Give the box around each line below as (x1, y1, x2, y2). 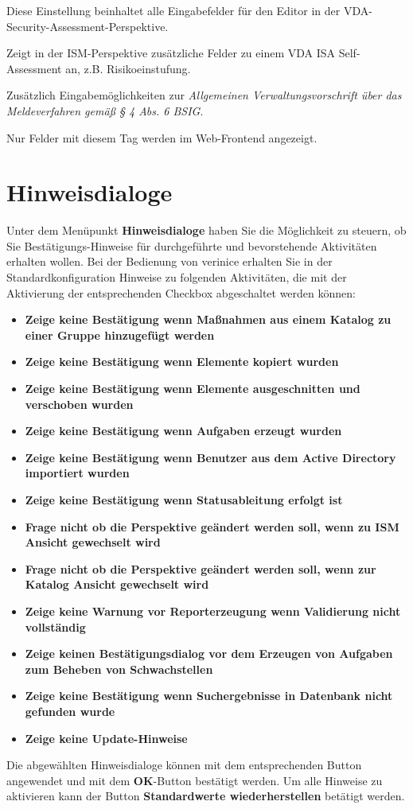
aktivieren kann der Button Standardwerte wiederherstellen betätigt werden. (6, 788, 405, 804)
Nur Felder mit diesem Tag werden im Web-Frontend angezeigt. (6, 129, 318, 146)
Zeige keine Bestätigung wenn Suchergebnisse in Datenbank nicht (25, 687, 393, 704)
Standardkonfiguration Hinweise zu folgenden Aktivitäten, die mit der (6, 269, 347, 286)
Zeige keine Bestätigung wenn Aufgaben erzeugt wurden (25, 422, 342, 439)
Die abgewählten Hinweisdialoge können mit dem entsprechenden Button (6, 756, 362, 773)
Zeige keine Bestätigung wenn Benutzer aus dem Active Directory (25, 449, 396, 465)
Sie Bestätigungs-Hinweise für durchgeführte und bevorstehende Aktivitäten (6, 237, 377, 254)
